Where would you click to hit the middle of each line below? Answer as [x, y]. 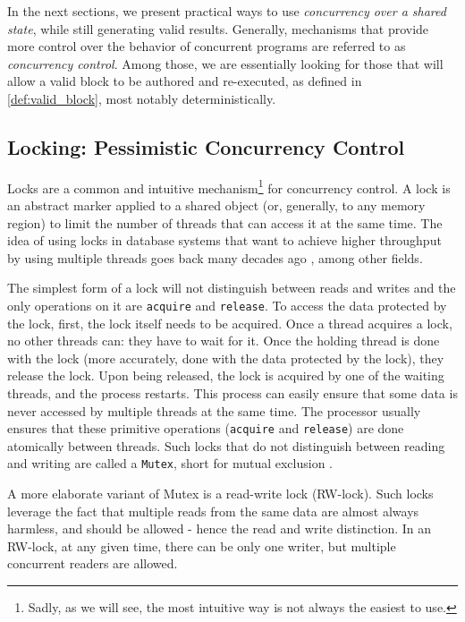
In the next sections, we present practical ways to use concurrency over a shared [227, 11]
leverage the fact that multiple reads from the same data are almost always [213, 511]
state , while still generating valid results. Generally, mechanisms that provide [218, 28]
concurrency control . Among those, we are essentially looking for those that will [225, 63]
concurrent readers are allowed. [93, 563]
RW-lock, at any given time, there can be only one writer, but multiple [202, 545]
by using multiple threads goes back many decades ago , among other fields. [215, 257]
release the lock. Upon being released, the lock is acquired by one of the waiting [226, 375]
